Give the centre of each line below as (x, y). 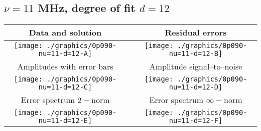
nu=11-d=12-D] (196, 87)
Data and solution (65, 32)
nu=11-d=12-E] (65, 121)
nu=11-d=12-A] (65, 54)
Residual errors (196, 32)
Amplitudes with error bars (65, 66)
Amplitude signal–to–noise (196, 66)
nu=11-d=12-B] (196, 54)
